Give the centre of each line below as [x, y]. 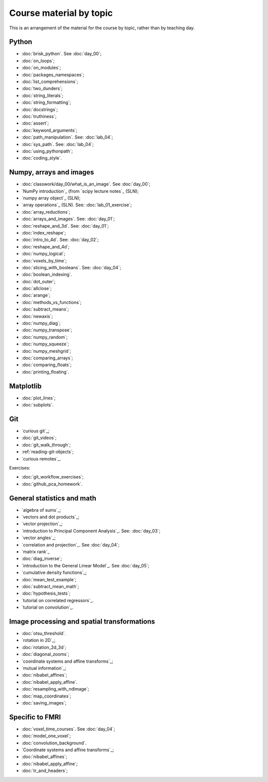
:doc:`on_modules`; [41, 68]
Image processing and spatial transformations [82, 621]
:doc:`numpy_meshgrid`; [46, 351]
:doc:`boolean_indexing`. [47, 274]
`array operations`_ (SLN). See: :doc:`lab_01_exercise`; [77, 205]
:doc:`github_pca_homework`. [52, 484]
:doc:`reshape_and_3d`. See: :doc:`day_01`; [65, 226]
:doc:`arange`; [36, 295]
